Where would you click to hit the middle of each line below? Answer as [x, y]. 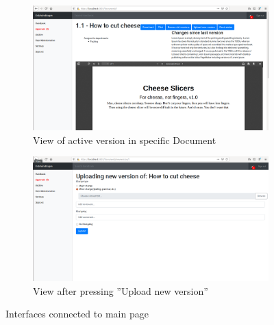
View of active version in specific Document [125, 140]
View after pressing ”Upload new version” [121, 290]
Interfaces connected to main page [77, 314]
